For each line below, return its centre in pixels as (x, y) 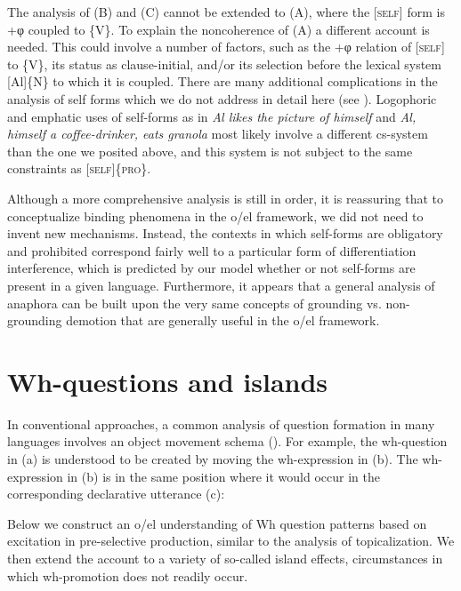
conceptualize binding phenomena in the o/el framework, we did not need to (215, 216)
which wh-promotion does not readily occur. (128, 575)
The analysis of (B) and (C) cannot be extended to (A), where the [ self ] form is (226, 12)
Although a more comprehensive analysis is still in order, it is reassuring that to (226, 198)
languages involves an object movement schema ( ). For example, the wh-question (227, 441)
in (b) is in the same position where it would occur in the (223, 476)
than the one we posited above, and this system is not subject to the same (210, 151)
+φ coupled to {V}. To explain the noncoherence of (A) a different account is (218, 29)
